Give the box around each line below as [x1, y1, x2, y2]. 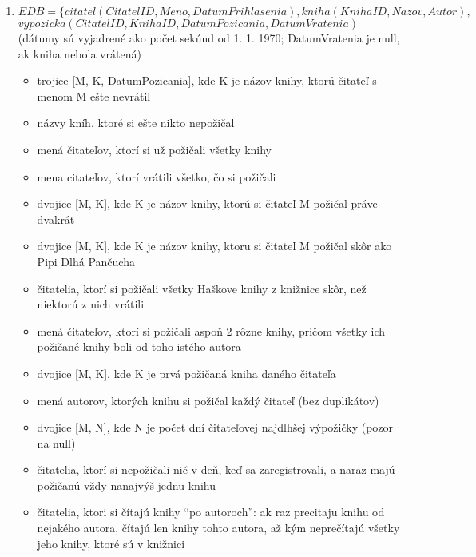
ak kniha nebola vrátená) [18, 45, 141, 62]
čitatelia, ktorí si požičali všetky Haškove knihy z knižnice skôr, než [37, 280, 367, 296]
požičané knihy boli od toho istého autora [37, 338, 241, 355]
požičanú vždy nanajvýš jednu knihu [37, 476, 216, 493]
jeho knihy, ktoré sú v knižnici [37, 535, 185, 551]
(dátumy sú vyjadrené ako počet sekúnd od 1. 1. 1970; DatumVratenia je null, [18, 30, 400, 46]
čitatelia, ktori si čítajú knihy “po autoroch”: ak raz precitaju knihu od [37, 503, 385, 520]
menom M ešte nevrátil [37, 87, 151, 104]
